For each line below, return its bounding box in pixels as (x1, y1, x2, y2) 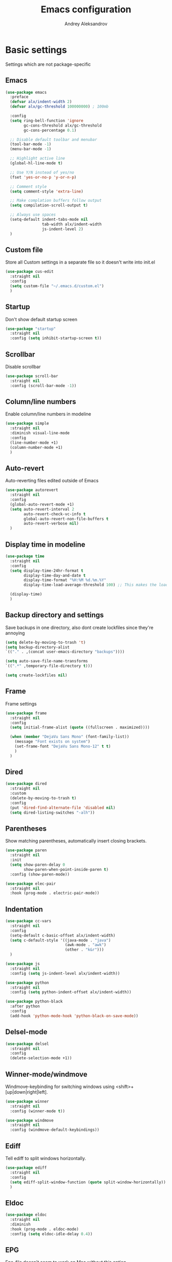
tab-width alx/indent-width (41, 221, 102, 227)
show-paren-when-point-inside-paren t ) (24, 867, 109, 872)
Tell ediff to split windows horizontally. (5, 1155, 86, 1161)
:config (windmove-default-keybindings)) (10, 1127, 100, 1133)
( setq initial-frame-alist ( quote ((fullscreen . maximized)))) (10, 725, 150, 730)
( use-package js (5, 961, 40, 967)
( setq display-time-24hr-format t (10, 568, 83, 573)
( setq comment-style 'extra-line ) (10, 189, 83, 194)
